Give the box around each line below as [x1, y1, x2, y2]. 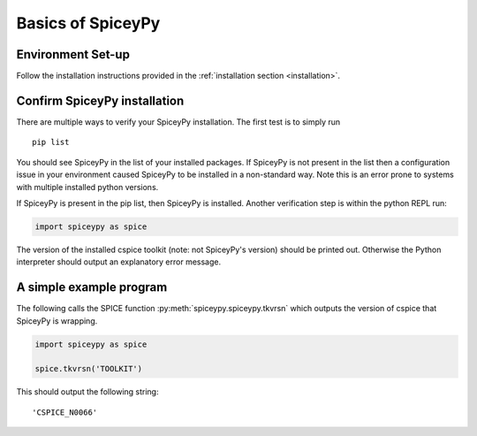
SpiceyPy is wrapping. [16, 315, 98, 326]
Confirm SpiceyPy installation [16, 93, 185, 108]
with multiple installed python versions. [16, 181, 159, 192]
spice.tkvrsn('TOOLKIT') [34, 363, 143, 374]
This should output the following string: [16, 386, 159, 397]
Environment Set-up [16, 47, 130, 62]
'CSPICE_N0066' [32, 407, 98, 417]
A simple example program [16, 279, 168, 295]
